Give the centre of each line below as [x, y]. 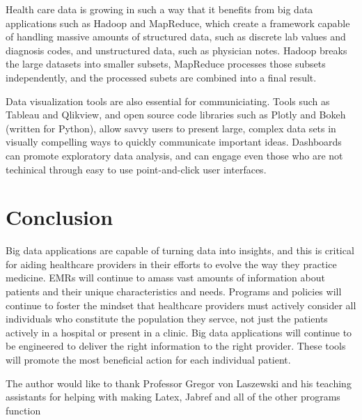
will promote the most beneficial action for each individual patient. [148, 359]
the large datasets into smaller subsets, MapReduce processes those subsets [166, 64]
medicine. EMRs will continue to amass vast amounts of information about [165, 278]
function [23, 410]
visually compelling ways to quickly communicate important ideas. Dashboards [174, 142]
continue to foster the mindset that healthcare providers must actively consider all [181, 305]
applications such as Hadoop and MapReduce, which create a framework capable [178, 23]
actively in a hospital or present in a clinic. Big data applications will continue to [179, 332]
